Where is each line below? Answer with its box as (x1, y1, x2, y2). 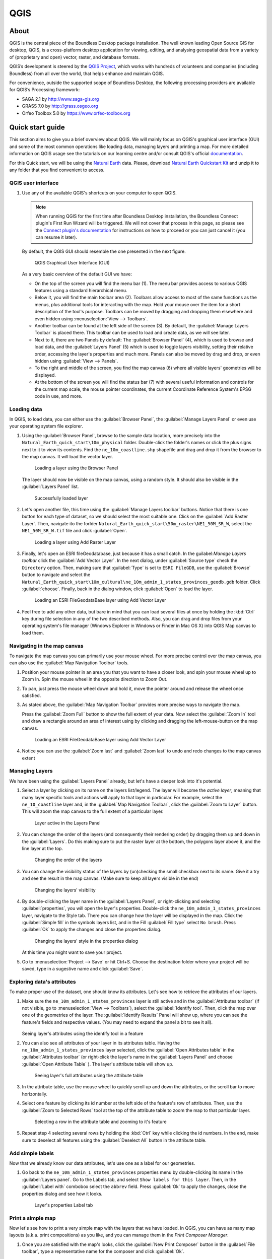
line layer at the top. (22, 845, 63, 851)
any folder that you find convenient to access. (9, 167, 105, 173)
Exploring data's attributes (9, 978, 76, 985)
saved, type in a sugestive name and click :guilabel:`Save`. (22, 966, 144, 972)
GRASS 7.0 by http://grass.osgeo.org (22, 103, 98, 109)
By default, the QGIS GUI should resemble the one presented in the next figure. (22, 248, 186, 254)
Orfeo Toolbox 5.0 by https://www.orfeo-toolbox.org (22, 110, 130, 116)
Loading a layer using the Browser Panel (34, 465, 118, 471)
